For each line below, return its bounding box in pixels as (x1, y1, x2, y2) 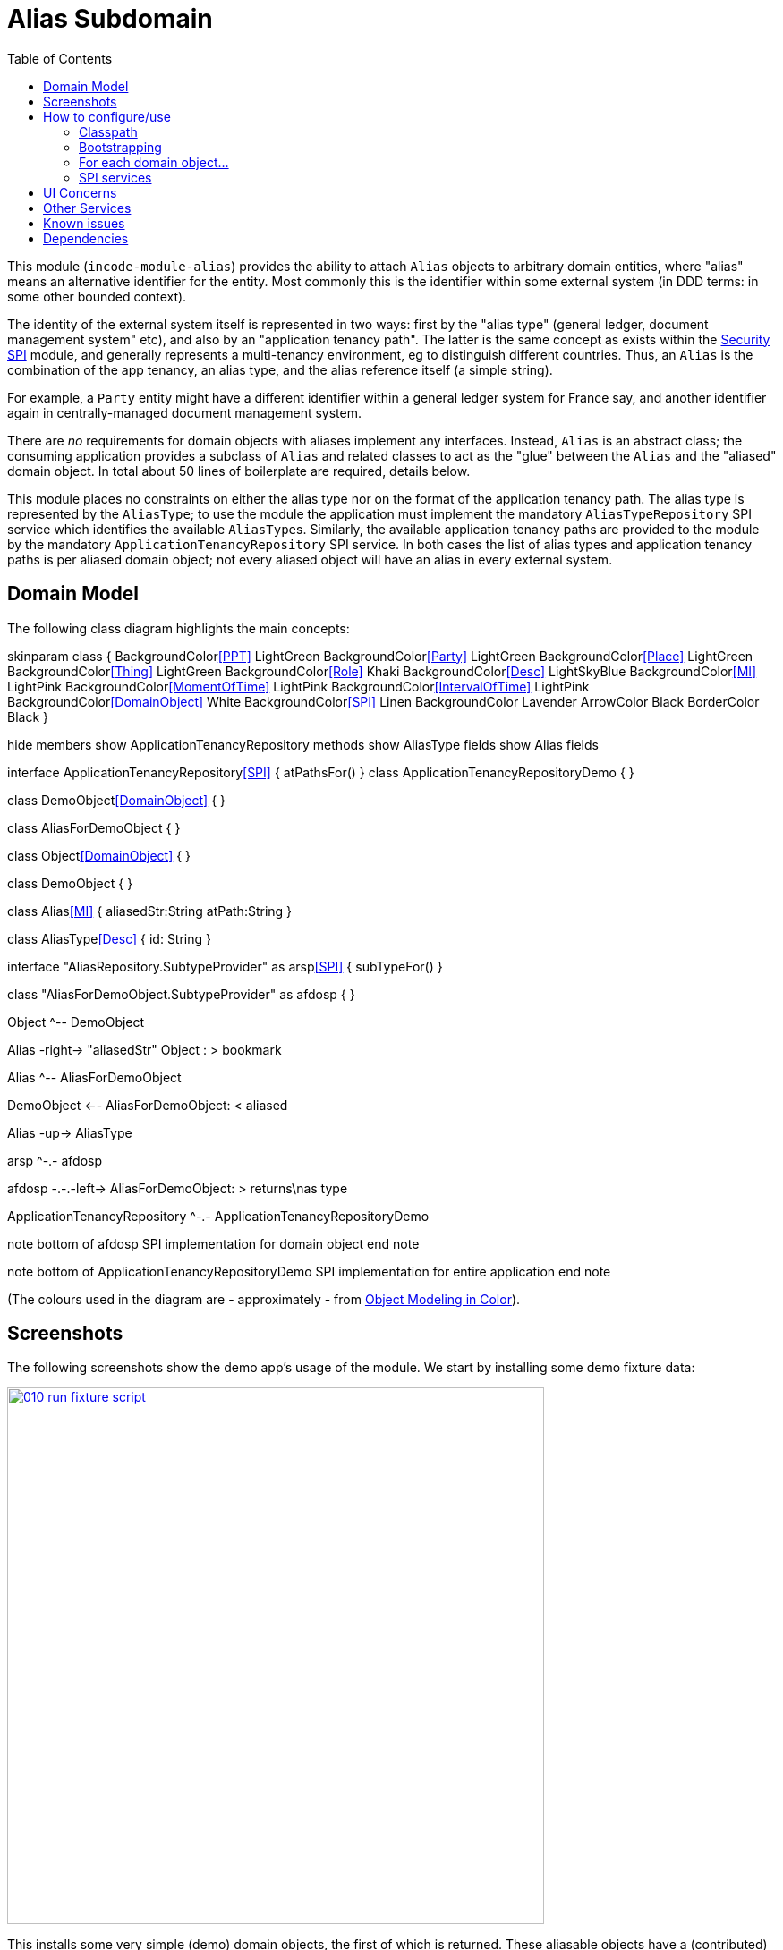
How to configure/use (43, 108, 171, 124)
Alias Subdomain (7, 4, 213, 34)
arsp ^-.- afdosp (7, 1152, 103, 1168)
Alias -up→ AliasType (7, 1124, 132, 1140)
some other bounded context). (7, 288, 187, 304)
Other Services (43, 199, 132, 216)
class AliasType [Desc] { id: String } (7, 930, 212, 946)
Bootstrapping (79, 139, 162, 155)
